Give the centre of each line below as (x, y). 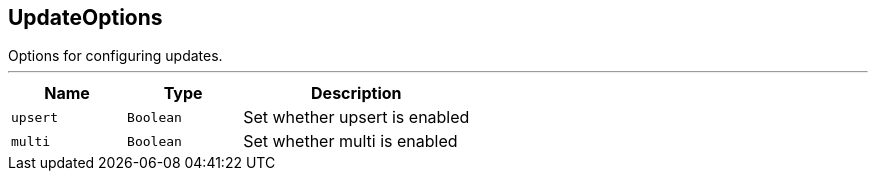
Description (356, 93)
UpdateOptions (85, 17)
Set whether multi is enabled (350, 141)
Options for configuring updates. (115, 56)
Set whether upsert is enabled (356, 117)
